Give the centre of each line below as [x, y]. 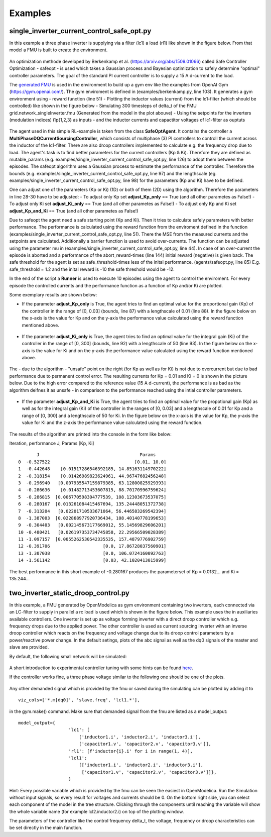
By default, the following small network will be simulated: [68, 656]
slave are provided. [29, 647]
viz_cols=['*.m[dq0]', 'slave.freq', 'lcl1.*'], [79, 700]
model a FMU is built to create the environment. [58, 50]
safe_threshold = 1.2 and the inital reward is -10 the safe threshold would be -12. [92, 269]
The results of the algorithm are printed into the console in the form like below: [90, 434]
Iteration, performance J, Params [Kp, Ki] [52, 443]
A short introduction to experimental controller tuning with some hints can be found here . [101, 668]
